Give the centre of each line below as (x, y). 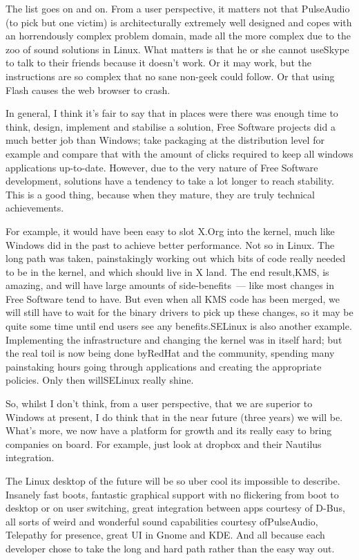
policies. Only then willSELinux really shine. (100, 380)
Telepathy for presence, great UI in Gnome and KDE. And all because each (165, 535)
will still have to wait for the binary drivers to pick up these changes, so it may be (179, 312)
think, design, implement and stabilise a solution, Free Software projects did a (171, 126)
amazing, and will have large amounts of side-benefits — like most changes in (170, 285)
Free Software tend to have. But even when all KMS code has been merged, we (173, 298)
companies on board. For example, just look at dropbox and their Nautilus (164, 444)
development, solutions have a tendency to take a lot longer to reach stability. (170, 181)
